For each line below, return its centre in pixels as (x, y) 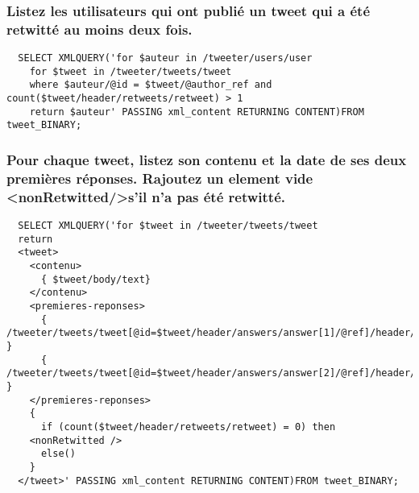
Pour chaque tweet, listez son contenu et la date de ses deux (207, 159)
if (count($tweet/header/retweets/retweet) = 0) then (188, 427)
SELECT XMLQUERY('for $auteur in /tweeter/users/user (165, 58)
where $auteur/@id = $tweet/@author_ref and (151, 85)
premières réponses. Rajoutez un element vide (160, 178)
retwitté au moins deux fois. (100, 29)
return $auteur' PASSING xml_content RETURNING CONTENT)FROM (197, 112)
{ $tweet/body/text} (95, 279)
